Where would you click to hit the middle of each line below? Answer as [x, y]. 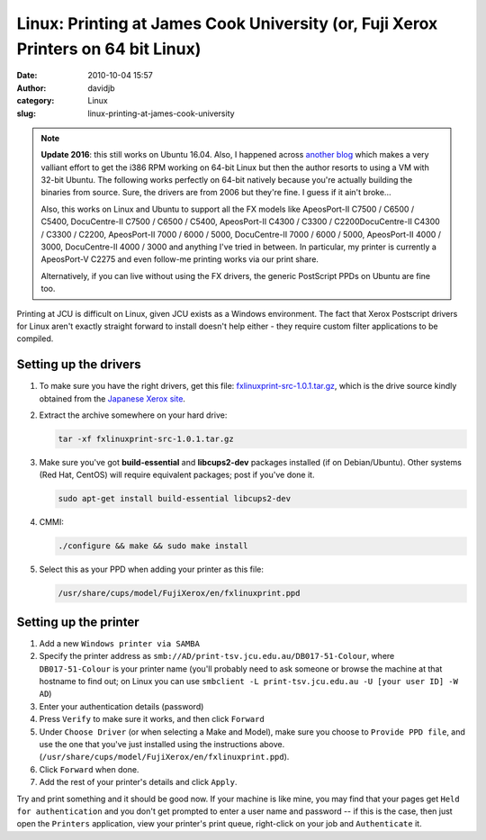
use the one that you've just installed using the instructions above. [162, 744]
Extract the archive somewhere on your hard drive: [133, 415]
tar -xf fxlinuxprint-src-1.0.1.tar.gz [146, 439]
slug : [26, 113]
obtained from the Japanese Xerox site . [112, 398]
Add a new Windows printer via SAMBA [119, 643]
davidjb [102, 88]
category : [36, 101]
